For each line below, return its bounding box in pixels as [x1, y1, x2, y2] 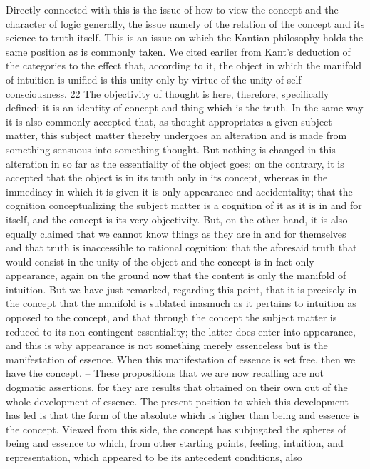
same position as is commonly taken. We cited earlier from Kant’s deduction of [6, 44, 351, 59]
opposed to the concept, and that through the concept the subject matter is [6, 310, 337, 325]
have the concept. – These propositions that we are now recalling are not [6, 365, 324, 380]
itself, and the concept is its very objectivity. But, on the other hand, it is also [6, 211, 348, 226]
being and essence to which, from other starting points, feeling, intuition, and [6, 435, 344, 450]
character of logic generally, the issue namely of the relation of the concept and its [6, 16, 365, 31]
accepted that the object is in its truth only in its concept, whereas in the [6, 170, 328, 185]
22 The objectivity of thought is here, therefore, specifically [70, 86, 329, 101]
